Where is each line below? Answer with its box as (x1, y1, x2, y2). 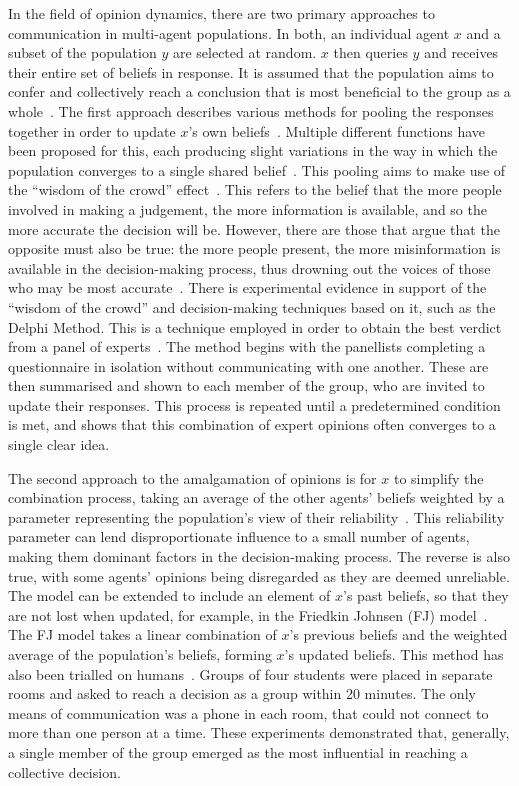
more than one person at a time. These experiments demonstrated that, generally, (8, 722, 510, 743)
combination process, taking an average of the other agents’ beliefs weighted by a (8, 487, 505, 508)
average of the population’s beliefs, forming (8, 644, 272, 664)
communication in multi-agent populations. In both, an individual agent (8, 22, 450, 43)
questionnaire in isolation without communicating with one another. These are (8, 355, 489, 376)
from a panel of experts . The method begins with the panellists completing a (8, 336, 486, 357)
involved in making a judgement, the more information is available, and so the (8, 198, 487, 219)
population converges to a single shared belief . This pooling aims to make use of (8, 159, 506, 180)
